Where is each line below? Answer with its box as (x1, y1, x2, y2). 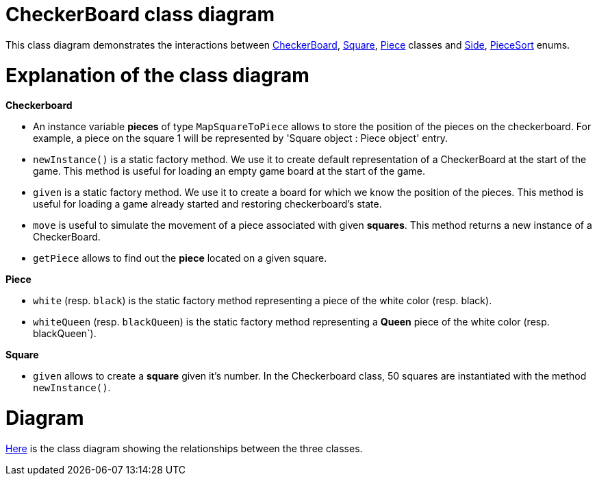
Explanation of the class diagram (5, 63, 309, 87)
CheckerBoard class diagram (5, 3, 275, 26)
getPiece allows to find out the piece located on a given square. (33, 252, 327, 264)
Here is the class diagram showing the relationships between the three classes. (5, 442, 363, 454)
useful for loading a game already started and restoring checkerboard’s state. (33, 198, 382, 210)
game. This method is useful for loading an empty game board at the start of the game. (33, 165, 425, 177)
